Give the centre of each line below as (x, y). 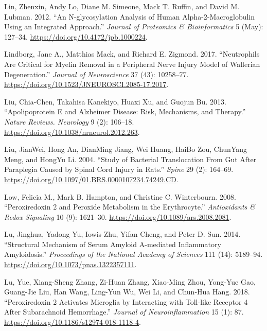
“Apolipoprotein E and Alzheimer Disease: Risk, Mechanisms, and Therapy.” (125, 111)
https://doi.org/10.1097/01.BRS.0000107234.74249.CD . (91, 179)
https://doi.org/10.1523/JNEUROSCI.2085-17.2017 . (86, 84)
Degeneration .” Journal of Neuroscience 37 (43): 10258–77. (96, 74)
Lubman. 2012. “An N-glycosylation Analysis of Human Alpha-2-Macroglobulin (130, 16)
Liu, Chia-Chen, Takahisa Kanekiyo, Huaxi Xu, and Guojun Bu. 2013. (115, 101)
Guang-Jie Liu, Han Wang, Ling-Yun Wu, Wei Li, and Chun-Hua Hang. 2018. (127, 292)
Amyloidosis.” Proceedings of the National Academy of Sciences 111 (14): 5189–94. (133, 254)
